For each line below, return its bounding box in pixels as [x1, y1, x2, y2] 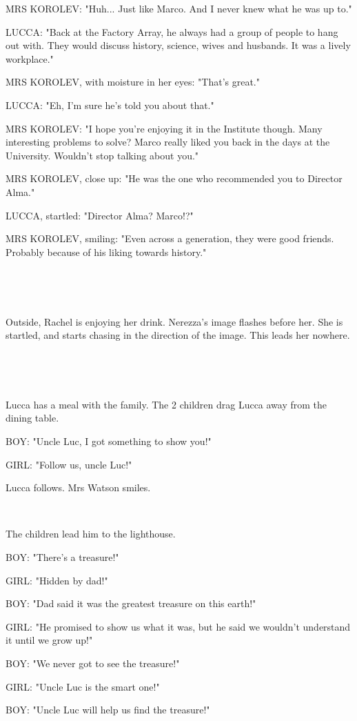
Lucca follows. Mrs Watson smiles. [6, 480, 151, 495]
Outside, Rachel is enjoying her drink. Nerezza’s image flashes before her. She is [6, 314, 343, 328]
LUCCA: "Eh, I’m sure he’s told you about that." [6, 97, 214, 112]
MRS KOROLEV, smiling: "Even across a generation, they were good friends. [6, 231, 334, 246]
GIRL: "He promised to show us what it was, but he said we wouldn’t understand [6, 619, 351, 633]
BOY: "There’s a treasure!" [6, 550, 119, 564]
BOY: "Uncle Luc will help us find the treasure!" [6, 702, 210, 717]
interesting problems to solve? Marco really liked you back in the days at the [6, 135, 330, 149]
